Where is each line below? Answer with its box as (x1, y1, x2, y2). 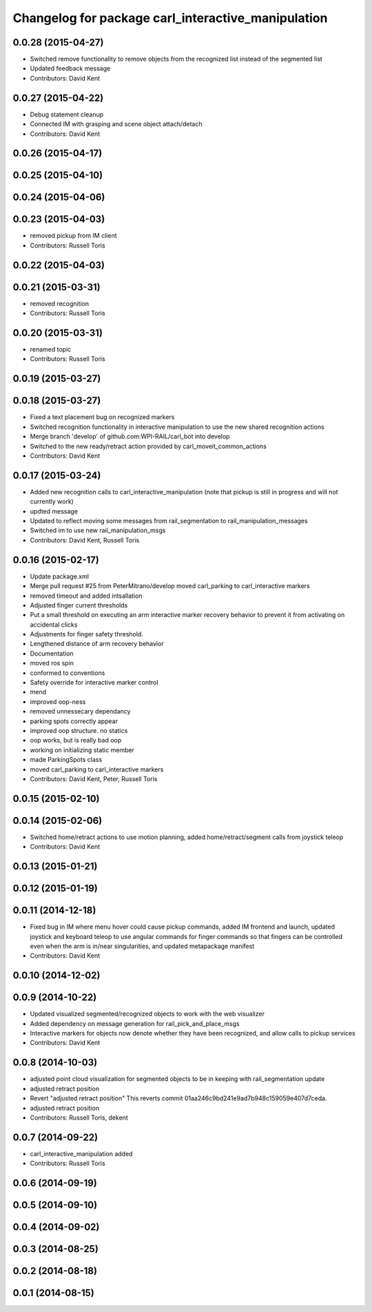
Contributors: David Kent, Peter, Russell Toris (30, 774, 158, 783)
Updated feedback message (30, 64, 111, 72)
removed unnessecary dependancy (30, 707, 131, 716)
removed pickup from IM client (30, 232, 117, 240)
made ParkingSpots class (30, 756, 103, 764)
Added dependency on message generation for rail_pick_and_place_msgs (30, 1019, 240, 1027)
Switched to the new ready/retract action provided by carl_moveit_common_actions (30, 442, 267, 450)
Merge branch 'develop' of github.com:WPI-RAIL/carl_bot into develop (30, 432, 230, 441)
